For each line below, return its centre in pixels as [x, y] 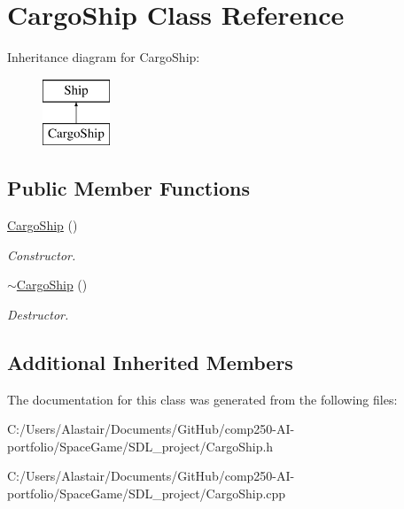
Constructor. [42, 254]
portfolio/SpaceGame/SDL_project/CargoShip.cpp [147, 494]
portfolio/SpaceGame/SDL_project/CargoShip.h [140, 446]
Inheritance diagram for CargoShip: [104, 57]
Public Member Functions [128, 188]
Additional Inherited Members [150, 362]
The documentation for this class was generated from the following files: [202, 399]
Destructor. [38, 314]
